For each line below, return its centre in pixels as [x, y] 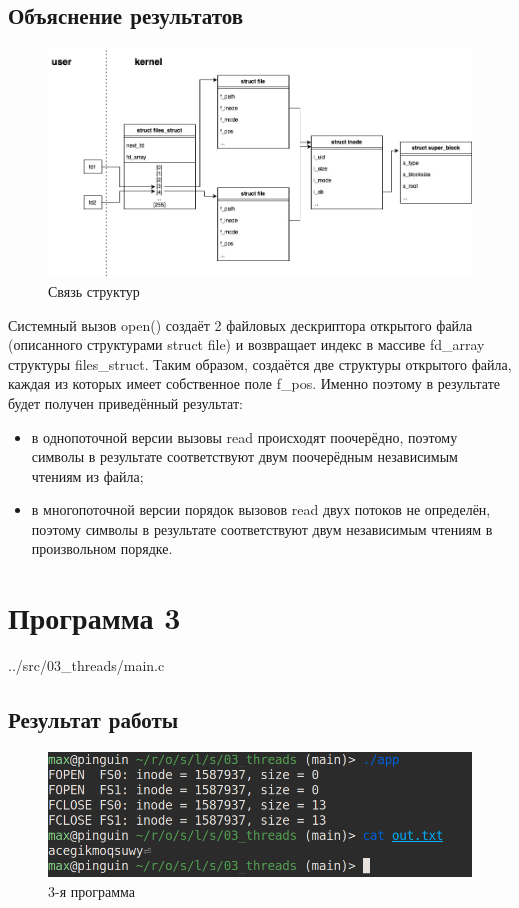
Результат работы [93, 719]
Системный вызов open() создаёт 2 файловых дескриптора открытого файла [240, 324]
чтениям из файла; [87, 475]
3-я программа [92, 890]
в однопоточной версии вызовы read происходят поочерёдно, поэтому [244, 436]
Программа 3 [94, 617]
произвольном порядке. [102, 548]
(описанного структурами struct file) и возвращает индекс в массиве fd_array [246, 344]
